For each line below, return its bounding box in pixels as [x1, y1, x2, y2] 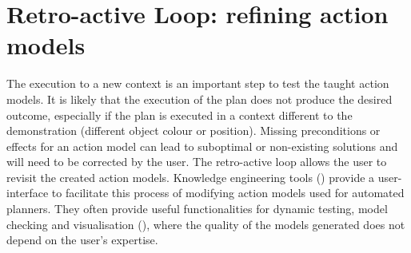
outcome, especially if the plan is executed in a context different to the [6, 106, 353, 123]
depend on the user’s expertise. [6, 231, 158, 248]
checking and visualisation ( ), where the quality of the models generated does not [6, 215, 405, 232]
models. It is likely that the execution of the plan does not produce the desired [6, 90, 393, 107]
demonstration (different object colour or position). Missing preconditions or [6, 122, 381, 139]
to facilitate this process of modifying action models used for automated [51, 184, 405, 201]
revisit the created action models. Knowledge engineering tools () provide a [6, 168, 375, 185]
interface [6, 184, 49, 201]
